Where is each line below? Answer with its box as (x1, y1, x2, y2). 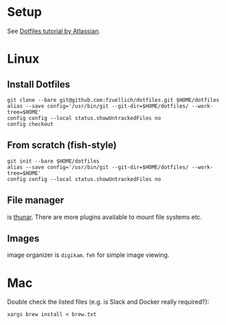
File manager (7, 194, 65, 207)
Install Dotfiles (7, 78, 71, 90)
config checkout (7, 120, 54, 127)
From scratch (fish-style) (7, 139, 117, 151)
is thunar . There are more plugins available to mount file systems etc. (7, 213, 203, 221)
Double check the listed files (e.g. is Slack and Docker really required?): (7, 297, 210, 306)
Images (7, 232, 40, 244)
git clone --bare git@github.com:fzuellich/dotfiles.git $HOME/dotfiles (7, 96, 220, 103)
